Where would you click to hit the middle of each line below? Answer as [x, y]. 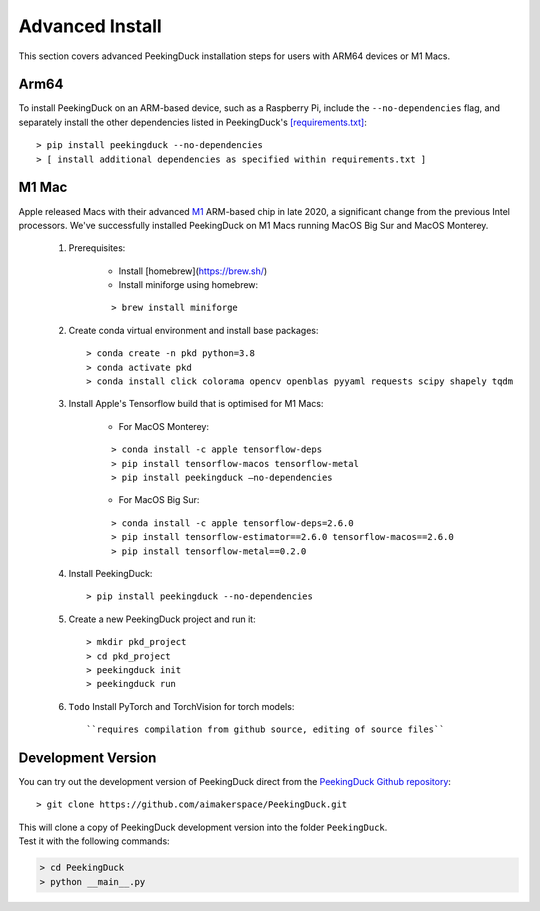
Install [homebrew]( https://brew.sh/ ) [193, 271]
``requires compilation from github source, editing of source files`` [265, 729]
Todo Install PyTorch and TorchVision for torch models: [181, 706]
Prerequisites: [97, 248]
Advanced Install [90, 26]
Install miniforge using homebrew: [188, 285]
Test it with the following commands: [94, 841]
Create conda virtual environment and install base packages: [193, 330]
